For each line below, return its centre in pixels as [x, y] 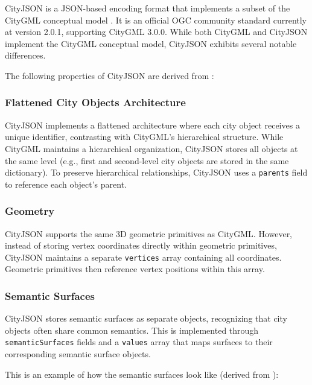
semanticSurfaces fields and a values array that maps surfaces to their [139, 342]
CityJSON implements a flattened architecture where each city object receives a [152, 125]
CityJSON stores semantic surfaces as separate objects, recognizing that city [146, 318]
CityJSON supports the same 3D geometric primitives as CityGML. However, [149, 233]
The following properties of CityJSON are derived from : [110, 75]
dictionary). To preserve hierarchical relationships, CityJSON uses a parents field [156, 172]
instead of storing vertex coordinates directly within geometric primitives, [141, 245]
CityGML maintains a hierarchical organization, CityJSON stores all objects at [151, 148]
